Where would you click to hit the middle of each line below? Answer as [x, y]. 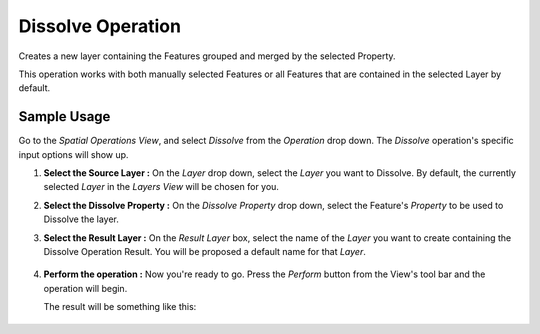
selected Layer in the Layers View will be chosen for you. [161, 187]
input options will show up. [73, 154]
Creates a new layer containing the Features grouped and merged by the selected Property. [207, 56]
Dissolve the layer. [81, 219]
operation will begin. [85, 288]
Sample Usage [64, 116]
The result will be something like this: [120, 307]
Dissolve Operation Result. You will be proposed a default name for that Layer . [205, 251]
